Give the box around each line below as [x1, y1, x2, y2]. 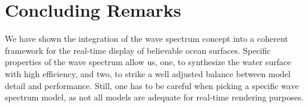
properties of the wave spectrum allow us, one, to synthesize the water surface [5, 56, 291, 68]
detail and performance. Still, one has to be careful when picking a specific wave [5, 79, 299, 91]
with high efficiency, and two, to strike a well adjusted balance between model [5, 67, 291, 80]
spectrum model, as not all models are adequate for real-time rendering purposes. [5, 91, 304, 103]
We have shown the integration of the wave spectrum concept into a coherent [5, 32, 288, 45]
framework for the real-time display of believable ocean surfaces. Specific [5, 44, 271, 56]
